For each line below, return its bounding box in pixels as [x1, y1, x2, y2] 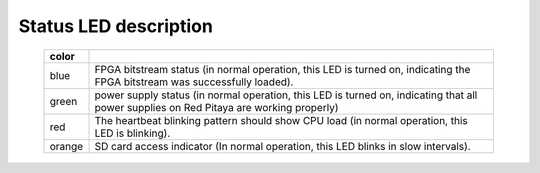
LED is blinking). [94, 126, 171, 140]
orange [49, 139, 84, 153]
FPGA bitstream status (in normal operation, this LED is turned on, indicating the [94, 62, 471, 76]
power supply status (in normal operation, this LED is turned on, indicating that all [94, 88, 478, 102]
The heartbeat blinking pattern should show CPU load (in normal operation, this [94, 113, 469, 127]
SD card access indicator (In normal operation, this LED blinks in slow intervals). [94, 139, 471, 153]
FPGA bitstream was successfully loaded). [94, 75, 294, 89]
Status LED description [18, 15, 214, 37]
